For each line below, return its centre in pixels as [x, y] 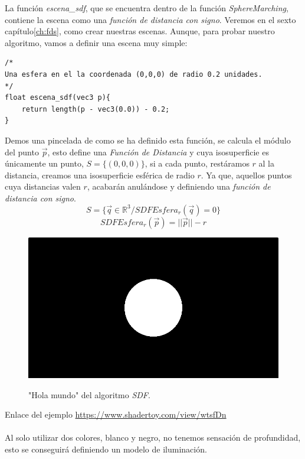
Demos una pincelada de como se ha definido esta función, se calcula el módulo [148, 140]
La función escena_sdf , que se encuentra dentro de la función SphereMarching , [147, 8]
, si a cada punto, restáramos [197, 163]
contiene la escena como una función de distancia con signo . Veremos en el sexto [150, 19]
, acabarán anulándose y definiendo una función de [179, 186]
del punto [22, 152]
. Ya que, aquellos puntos [246, 175]
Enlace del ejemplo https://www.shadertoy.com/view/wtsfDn [116, 414]
